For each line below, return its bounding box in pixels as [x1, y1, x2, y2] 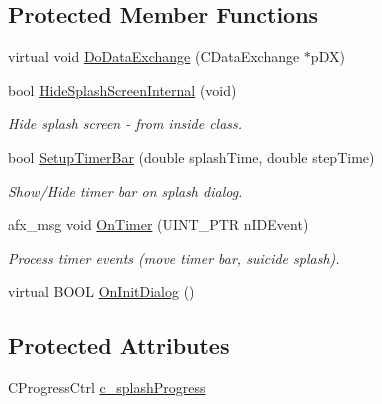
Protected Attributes [8, 330, 230, 361]
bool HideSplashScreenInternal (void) [8, 79, 237, 100]
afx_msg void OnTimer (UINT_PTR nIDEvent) [8, 214, 309, 235]
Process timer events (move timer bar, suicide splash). [8, 247, 340, 268]
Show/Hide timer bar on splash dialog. [8, 180, 243, 201]
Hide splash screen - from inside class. [8, 113, 243, 134]
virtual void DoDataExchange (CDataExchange [8, 46, 300, 67]
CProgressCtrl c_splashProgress [8, 377, 206, 398]
